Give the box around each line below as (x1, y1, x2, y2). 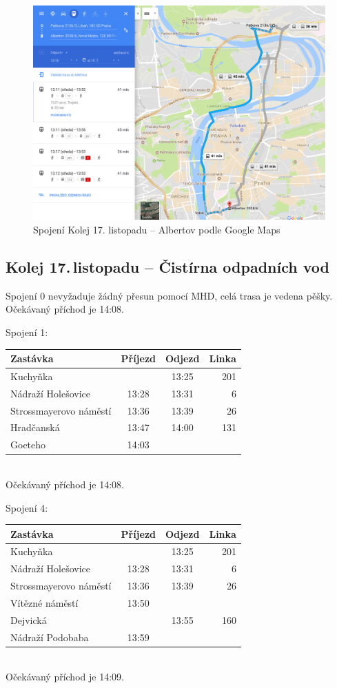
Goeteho (10, 437, 46, 452)
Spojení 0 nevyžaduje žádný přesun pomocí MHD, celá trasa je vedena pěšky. (6, 288, 333, 302)
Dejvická (10, 612, 47, 627)
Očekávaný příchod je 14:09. (6, 669, 124, 684)
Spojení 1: (6, 324, 48, 339)
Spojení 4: (6, 500, 48, 514)
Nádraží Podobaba (10, 629, 89, 644)
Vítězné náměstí (10, 596, 79, 610)
